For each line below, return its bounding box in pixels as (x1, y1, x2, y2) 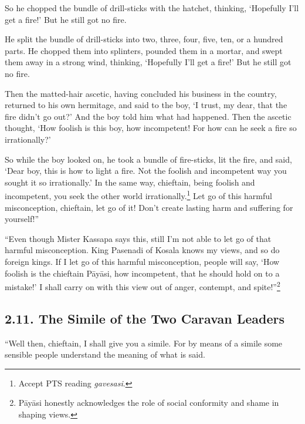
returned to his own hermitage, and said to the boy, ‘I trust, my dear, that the (5, 99, 287, 111)
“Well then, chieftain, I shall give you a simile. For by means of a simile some (5, 336, 283, 349)
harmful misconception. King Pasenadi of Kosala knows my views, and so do (5, 244, 280, 256)
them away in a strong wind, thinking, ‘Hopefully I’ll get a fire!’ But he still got (5, 56, 292, 68)
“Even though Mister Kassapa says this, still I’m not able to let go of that (5, 232, 272, 244)
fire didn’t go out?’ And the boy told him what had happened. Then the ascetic (5, 110, 292, 122)
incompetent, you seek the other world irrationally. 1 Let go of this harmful (5, 188, 272, 201)
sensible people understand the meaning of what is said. (5, 348, 205, 361)
